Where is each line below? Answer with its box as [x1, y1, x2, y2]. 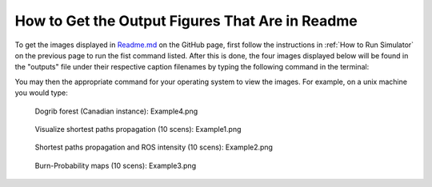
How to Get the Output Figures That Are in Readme [14, 12, 358, 30]
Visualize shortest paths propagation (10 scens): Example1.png [34, 124, 242, 133]
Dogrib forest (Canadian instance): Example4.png [34, 106, 198, 116]
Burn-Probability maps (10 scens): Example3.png [34, 161, 196, 170]
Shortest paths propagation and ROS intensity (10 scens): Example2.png [34, 142, 274, 152]
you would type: [14, 88, 68, 97]
